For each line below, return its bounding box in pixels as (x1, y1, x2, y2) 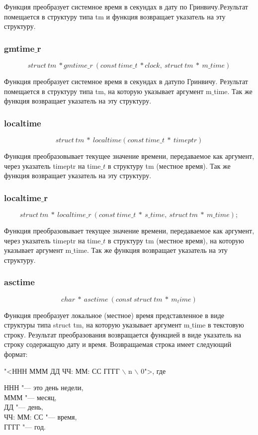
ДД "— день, (4, 402, 43, 412)
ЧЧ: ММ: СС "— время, (4, 411, 77, 422)
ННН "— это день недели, (4, 382, 84, 393)
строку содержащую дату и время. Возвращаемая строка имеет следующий (4, 339, 232, 349)
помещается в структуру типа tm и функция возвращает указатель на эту (4, 11, 226, 21)
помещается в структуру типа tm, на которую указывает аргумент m (4, 86, 212, 96)
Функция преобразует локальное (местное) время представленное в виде (4, 310, 225, 320)
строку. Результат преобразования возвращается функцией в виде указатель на (4, 329, 241, 339)
